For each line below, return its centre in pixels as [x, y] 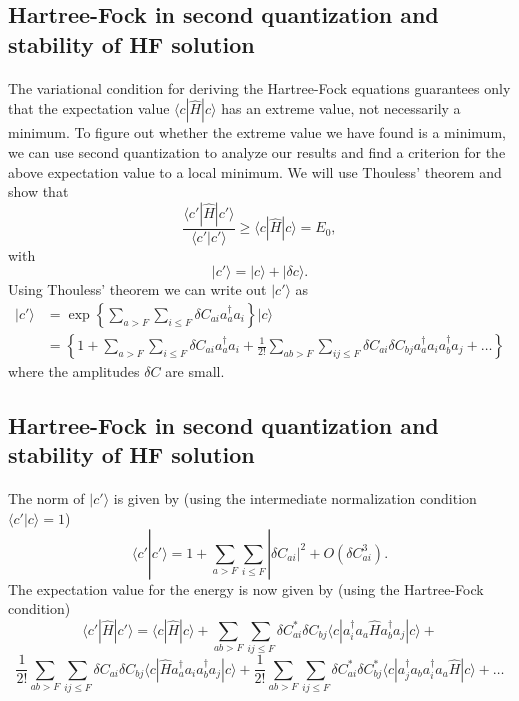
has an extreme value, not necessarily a [341, 108]
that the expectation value [89, 108]
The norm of [46, 498]
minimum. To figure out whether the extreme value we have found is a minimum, [257, 132]
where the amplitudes [74, 371]
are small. [195, 371]
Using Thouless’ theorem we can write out [137, 289]
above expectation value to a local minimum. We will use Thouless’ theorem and [255, 171]
